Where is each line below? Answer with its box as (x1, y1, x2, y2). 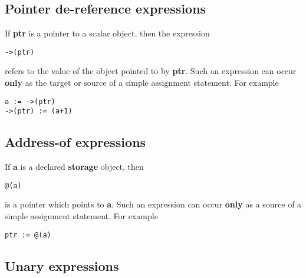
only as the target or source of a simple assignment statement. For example (5, 76, 279, 89)
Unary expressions (5, 256, 119, 274)
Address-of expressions (5, 133, 146, 151)
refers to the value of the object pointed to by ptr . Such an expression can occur (5, 65, 297, 77)
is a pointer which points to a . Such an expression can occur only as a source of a (5, 198, 302, 210)
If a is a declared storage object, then (5, 160, 144, 173)
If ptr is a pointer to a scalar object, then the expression (5, 27, 210, 39)
